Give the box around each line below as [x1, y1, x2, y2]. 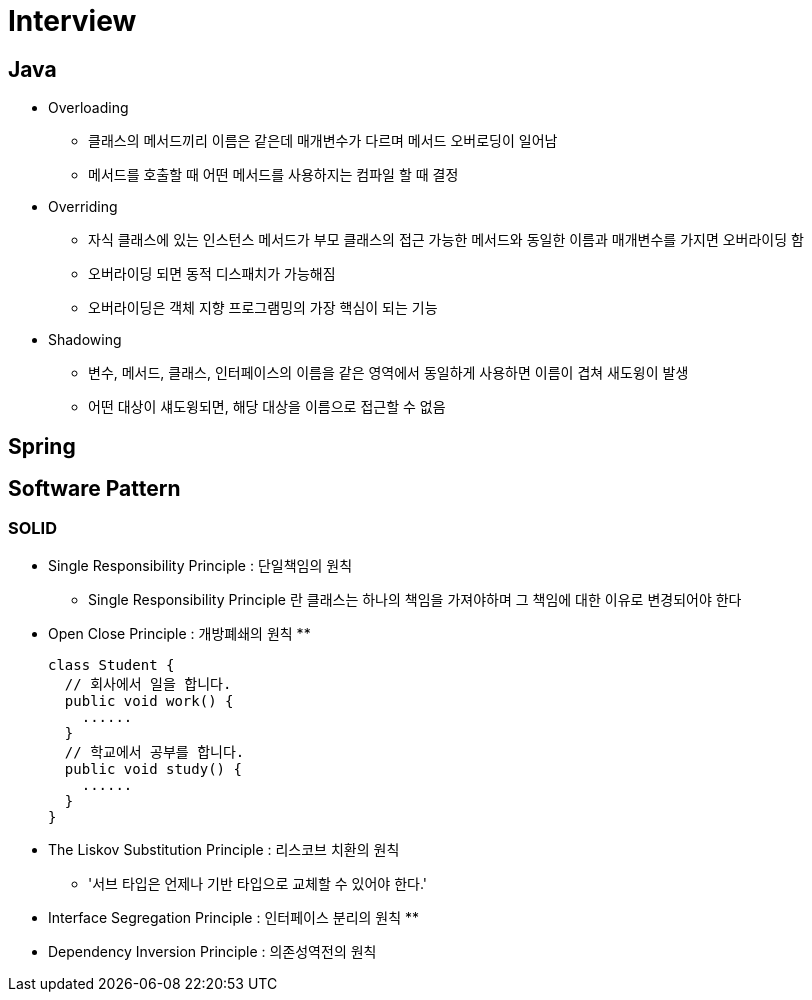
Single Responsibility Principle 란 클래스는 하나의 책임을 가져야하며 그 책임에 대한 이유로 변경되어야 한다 [88, 590, 742, 608]
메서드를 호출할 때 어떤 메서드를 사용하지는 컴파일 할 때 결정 [88, 166, 459, 184]
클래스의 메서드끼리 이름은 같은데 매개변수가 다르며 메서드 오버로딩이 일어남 [88, 132, 558, 150]
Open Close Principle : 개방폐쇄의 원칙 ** [48, 624, 311, 642]
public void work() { [64, 692, 234, 709]
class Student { [48, 656, 175, 673]
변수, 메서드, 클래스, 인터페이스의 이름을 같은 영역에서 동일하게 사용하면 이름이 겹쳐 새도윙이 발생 [88, 364, 689, 382]
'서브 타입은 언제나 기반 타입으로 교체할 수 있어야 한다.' [88, 874, 428, 892]
